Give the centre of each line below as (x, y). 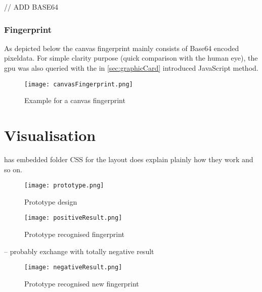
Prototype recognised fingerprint (75, 234)
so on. (13, 169)
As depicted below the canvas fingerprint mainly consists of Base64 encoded (122, 48)
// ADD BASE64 (31, 7)
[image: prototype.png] (64, 186)
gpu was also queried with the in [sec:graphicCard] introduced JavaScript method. (131, 68)
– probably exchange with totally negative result (79, 251)
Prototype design (51, 201)
